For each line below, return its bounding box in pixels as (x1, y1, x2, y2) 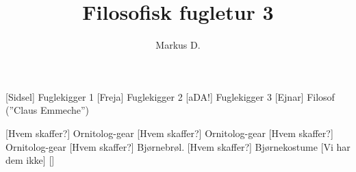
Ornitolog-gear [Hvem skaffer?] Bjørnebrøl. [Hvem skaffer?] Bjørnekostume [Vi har (5, 139, 351, 153)
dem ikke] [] (5, 153, 55, 167)
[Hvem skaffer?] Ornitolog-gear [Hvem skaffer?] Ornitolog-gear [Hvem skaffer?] (5, 125, 333, 140)
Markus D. (155, 38, 201, 52)
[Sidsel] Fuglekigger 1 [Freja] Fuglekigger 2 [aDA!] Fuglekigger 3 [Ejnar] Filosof (5, 89, 335, 103)
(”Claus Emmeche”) (5, 103, 89, 117)
